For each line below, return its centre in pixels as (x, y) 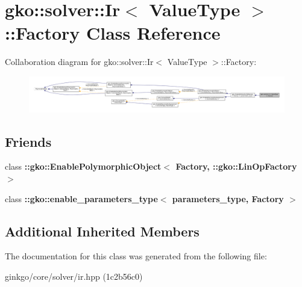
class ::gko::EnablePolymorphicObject (83, 166)
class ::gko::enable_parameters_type (81, 198)
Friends (28, 141)
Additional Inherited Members (102, 231)
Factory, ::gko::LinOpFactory (236, 166)
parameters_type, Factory (228, 198)
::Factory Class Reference (113, 33)
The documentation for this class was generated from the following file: (136, 256)
